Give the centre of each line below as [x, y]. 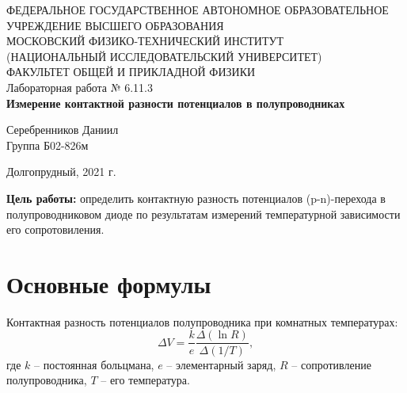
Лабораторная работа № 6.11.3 [80, 87]
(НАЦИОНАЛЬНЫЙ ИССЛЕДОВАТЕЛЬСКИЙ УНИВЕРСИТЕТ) [164, 56]
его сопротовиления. [55, 229]
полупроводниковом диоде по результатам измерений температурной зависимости [203, 214]
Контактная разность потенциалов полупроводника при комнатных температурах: [202, 321]
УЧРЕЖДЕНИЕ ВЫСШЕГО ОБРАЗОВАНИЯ [115, 25]
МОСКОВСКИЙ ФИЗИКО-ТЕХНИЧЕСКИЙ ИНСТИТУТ [145, 41]
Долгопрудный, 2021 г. [61, 172]
